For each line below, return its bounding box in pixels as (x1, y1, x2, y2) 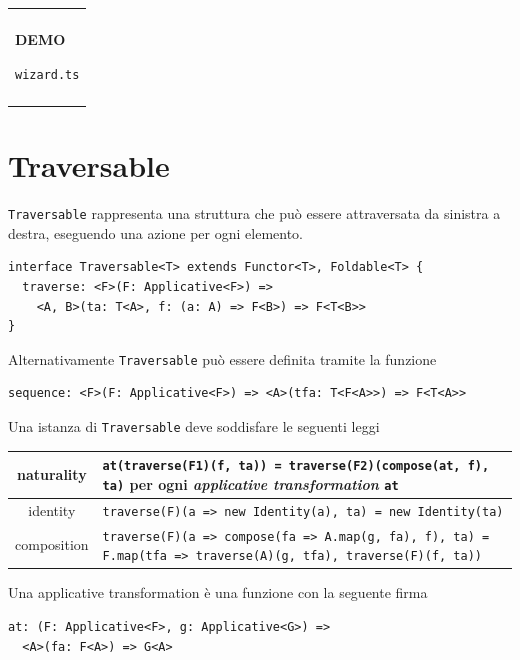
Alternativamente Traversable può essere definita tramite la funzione (8, 348, 437, 369)
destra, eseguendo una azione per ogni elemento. (8, 222, 303, 243)
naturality (16, 464, 87, 485)
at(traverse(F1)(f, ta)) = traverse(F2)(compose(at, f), (102, 459, 490, 474)
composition (15, 534, 89, 555)
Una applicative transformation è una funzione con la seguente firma (8, 582, 428, 603)
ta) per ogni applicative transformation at (102, 473, 399, 494)
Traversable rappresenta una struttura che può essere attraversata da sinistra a (8, 203, 501, 224)
